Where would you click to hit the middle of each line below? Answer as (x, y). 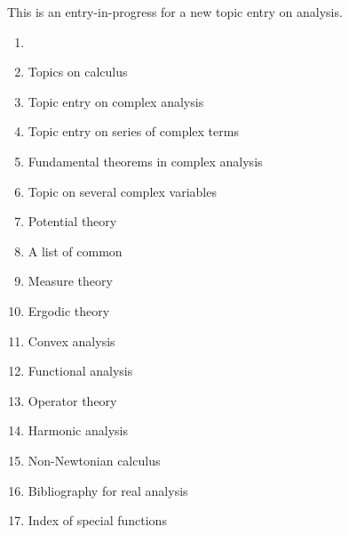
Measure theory (70, 281)
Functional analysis (80, 371)
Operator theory (72, 400)
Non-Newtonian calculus (94, 460)
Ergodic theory (69, 310)
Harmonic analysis (78, 430)
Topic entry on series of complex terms (133, 131)
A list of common (75, 251)
